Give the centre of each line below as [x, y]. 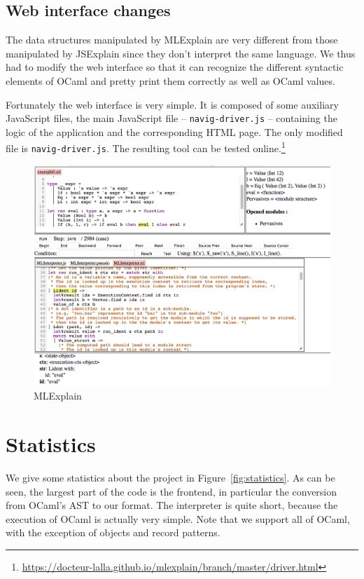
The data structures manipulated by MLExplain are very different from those [172, 40]
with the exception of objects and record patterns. [113, 532]
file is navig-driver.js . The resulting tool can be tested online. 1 [146, 147]
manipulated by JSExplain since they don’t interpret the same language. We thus [181, 53]
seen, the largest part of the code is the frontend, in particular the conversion [171, 491]
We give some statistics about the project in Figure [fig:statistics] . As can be [170, 478]
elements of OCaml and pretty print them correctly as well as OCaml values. [170, 80]
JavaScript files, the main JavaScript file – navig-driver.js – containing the [171, 118]
